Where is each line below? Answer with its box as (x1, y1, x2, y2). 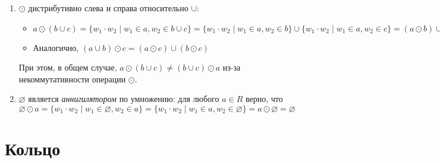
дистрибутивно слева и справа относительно (28, 2, 188, 14)
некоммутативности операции (18, 72, 126, 85)
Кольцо (5, 136, 61, 161)
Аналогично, (33, 41, 79, 53)
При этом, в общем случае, (18, 61, 117, 73)
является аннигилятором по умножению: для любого (28, 92, 219, 105)
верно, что (245, 92, 283, 105)
